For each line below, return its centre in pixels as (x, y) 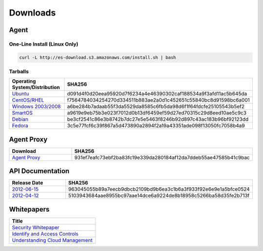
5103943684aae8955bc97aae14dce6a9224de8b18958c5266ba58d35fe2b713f (159, 196)
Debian (20, 119)
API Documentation (39, 171)
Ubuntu (20, 94)
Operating (24, 81)
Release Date (28, 183)
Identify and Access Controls (45, 234)
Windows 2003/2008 (36, 107)
